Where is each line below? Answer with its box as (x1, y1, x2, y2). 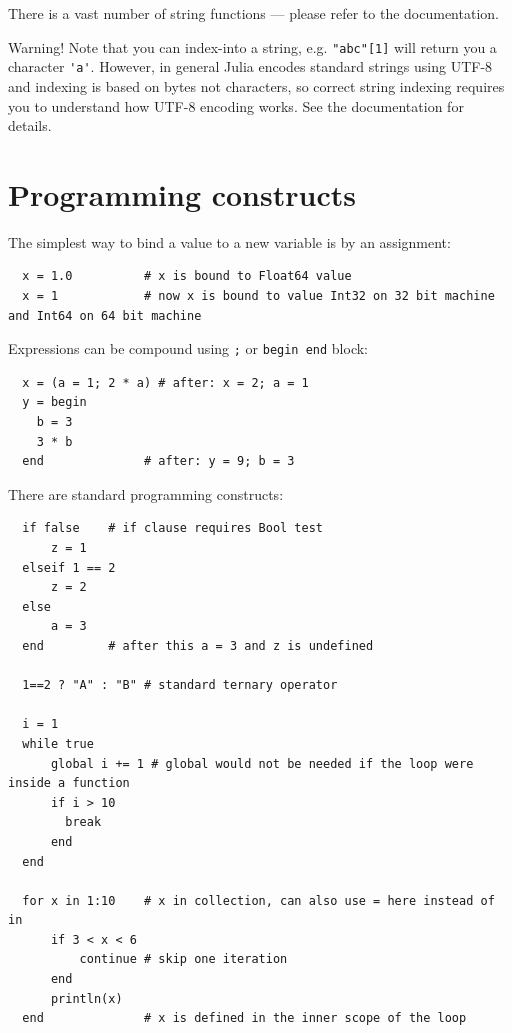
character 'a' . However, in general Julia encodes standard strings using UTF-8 (8, 56, 493, 77)
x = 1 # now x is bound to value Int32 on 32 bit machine (22, 289, 495, 303)
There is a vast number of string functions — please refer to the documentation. (8, 3, 499, 23)
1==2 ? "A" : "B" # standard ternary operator (22, 678, 338, 693)
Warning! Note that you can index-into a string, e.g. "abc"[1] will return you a (8, 36, 497, 57)
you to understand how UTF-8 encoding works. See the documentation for (8, 95, 464, 116)
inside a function (8, 776, 130, 791)
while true (22, 736, 94, 751)
